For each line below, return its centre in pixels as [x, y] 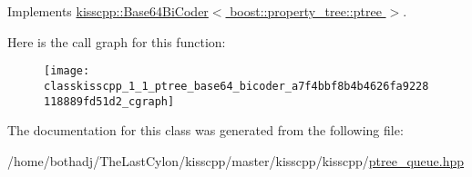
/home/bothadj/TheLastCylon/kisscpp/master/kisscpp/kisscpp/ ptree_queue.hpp [236, 160]
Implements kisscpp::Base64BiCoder [108, 11]
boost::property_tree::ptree [306, 11]
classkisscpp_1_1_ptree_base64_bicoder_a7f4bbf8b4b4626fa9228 [236, 86]
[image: [67, 71]
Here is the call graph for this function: [117, 41]
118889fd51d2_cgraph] [109, 101]
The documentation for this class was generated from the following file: [205, 130]
